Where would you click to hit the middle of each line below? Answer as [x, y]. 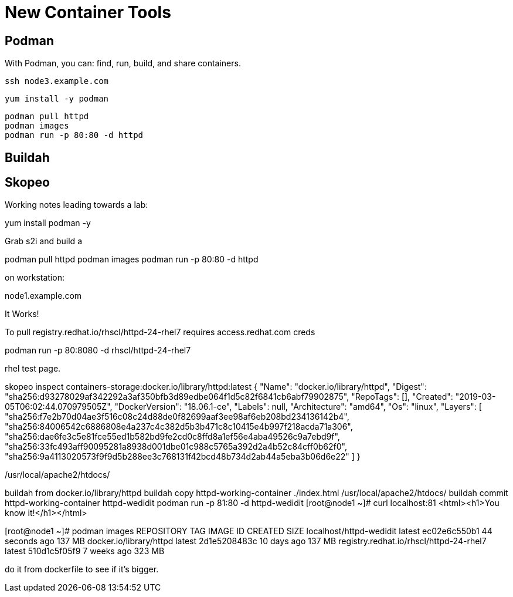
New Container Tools [88, 12]
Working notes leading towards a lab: [77, 205]
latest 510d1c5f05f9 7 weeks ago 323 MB [85, 551]
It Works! [22, 314]
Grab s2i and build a [43, 241]
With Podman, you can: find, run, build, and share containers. [123, 63]
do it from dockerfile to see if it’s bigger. [82, 569]
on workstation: [35, 278]
